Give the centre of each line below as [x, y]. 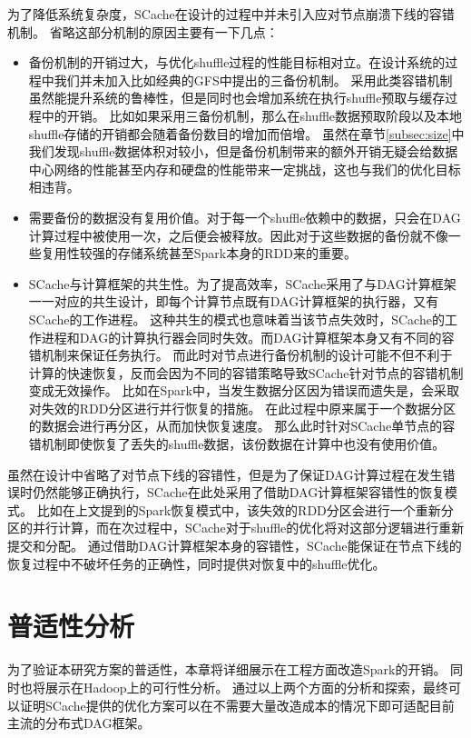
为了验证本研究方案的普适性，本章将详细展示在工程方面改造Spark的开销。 [227, 669]
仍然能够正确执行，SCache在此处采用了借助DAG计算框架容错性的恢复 [239, 492]
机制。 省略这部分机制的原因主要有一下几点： [143, 31]
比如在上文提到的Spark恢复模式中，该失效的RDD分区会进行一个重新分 [245, 509]
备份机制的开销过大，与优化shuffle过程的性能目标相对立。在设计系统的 [237, 62]
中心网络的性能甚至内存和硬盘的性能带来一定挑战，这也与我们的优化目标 [245, 169]
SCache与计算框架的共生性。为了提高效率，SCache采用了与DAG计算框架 [242, 283]
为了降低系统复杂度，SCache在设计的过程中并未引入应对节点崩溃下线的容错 [231, 14]
